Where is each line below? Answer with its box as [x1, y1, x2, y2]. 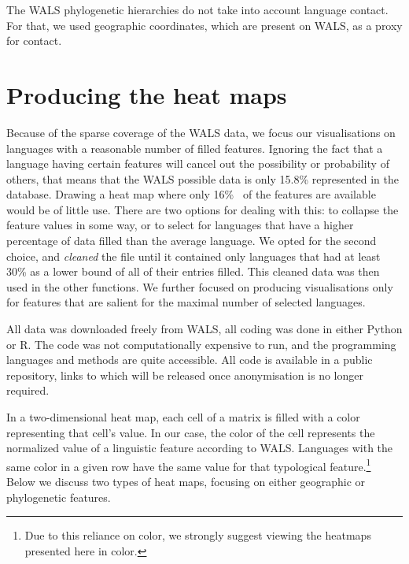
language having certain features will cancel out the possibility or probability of [6, 155, 389, 172]
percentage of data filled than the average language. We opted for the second [6, 232, 377, 249]
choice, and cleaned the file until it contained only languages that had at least [6, 247, 381, 264]
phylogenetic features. [6, 488, 111, 505]
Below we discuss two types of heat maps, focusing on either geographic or [6, 473, 366, 490]
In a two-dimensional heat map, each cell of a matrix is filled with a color [6, 409, 360, 425]
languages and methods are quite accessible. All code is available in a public [6, 351, 373, 368]
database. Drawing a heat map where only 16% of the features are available [6, 186, 376, 202]
